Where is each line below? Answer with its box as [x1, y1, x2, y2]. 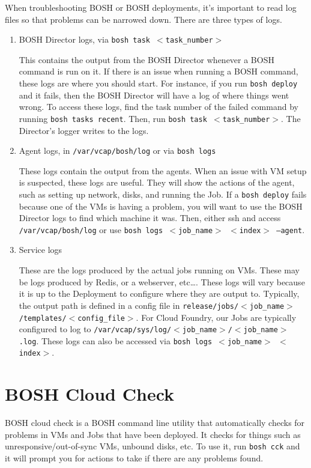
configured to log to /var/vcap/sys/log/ [19, 323, 172, 335]
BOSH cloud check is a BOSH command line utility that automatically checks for [5, 416, 305, 429]
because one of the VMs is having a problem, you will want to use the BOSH [19, 199, 303, 212]
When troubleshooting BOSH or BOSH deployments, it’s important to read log [5, 1, 297, 13]
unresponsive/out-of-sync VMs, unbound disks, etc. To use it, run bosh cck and [5, 440, 300, 452]
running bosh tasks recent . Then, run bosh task [19, 112, 207, 124]
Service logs [19, 243, 62, 256]
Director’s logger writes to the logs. [19, 124, 149, 136]
